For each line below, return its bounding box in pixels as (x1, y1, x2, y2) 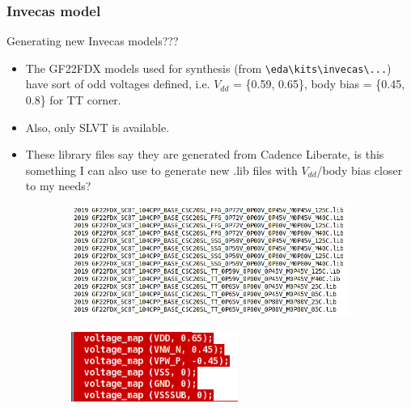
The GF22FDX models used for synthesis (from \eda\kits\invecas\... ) (25, 59, 392, 76)
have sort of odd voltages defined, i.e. (25, 75, 210, 92)
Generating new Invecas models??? (6, 32, 179, 49)
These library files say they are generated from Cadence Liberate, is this (25, 146, 384, 163)
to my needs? (25, 177, 91, 194)
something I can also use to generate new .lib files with (25, 161, 298, 178)
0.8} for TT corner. (25, 91, 121, 108)
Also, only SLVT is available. (25, 118, 170, 135)
